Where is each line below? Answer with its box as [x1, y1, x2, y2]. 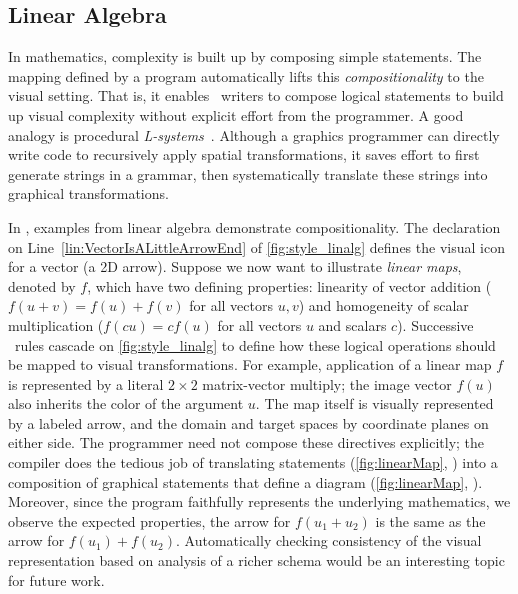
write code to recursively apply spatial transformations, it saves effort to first [8, 144, 480, 165]
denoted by [8, 275, 76, 296]
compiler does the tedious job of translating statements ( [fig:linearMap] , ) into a [8, 452, 498, 473]
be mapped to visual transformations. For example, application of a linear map [8, 354, 492, 375]
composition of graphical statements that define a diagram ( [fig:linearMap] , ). [8, 471, 483, 492]
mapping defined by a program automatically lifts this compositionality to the [8, 65, 484, 86]
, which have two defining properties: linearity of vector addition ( [87, 275, 492, 296]
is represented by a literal [8, 373, 164, 394]
